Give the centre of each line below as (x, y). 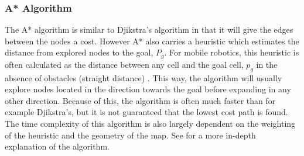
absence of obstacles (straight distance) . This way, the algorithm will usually (144, 77)
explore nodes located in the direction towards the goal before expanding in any (148, 89)
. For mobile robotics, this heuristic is (232, 52)
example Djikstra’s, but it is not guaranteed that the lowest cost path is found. (146, 112)
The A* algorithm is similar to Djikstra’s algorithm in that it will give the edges (149, 30)
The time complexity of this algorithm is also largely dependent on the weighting (150, 124)
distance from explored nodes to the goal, (79, 52)
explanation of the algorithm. (57, 146)
